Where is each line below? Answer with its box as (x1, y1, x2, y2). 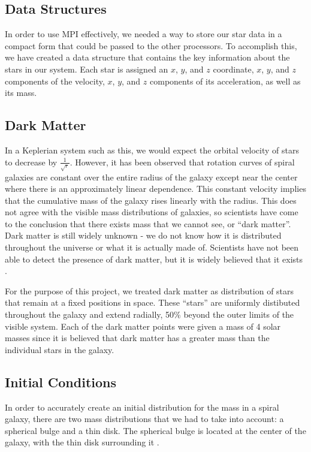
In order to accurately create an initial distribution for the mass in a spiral (5, 400, 279, 413)
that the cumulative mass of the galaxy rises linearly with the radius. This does (5, 194, 297, 206)
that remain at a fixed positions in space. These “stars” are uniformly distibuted (5, 296, 300, 309)
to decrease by (5, 155, 58, 168)
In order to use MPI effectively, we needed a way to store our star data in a (5, 28, 282, 40)
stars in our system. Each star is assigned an (5, 62, 168, 75)
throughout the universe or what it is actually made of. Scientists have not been (5, 241, 299, 254)
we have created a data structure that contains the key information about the (5, 51, 290, 64)
